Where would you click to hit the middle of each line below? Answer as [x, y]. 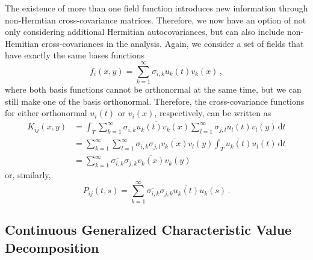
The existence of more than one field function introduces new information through [156, 8]
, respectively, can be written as [213, 113]
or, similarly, [28, 175]
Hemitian [22, 43]
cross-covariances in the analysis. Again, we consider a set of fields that [173, 43]
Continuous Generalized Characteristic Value [148, 230]
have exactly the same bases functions [75, 55]
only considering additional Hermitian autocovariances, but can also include [145, 32]
